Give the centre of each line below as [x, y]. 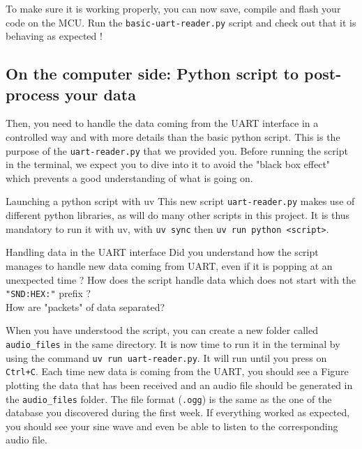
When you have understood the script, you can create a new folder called [162, 330]
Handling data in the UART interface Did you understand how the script [162, 252]
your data [100, 94]
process [32, 94]
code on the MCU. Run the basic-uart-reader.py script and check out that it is [181, 22]
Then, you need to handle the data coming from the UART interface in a [162, 123]
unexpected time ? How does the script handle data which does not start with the [181, 279]
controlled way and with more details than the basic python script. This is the [173, 137]
